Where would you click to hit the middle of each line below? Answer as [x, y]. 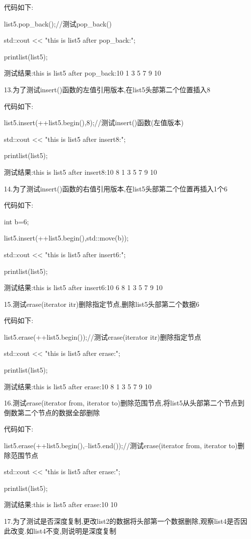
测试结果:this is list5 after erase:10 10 [61, 504]
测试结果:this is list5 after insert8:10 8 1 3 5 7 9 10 [80, 172]
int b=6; [16, 221]
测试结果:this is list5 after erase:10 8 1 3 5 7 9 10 [78, 386]
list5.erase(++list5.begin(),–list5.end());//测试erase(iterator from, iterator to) [121, 445]
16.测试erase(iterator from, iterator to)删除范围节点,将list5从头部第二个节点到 [124, 403]
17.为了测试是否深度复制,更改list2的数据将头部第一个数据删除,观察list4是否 [122, 521]
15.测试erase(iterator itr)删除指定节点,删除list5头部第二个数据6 [102, 304]
